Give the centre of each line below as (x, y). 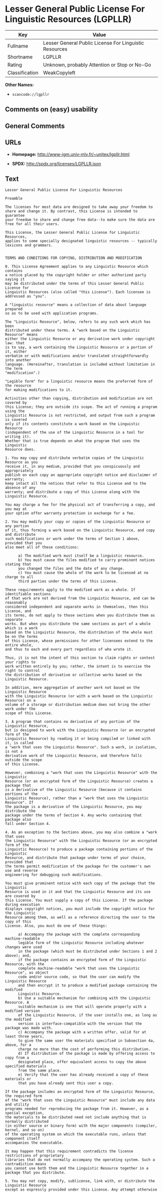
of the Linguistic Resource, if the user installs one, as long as (88, 1015)
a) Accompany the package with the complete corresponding (79, 934)
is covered (16, 420)
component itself (23, 1139)
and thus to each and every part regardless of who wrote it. (69, 649)
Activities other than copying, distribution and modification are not (79, 399)
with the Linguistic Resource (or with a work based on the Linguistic (79, 696)
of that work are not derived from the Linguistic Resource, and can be (80, 598)
